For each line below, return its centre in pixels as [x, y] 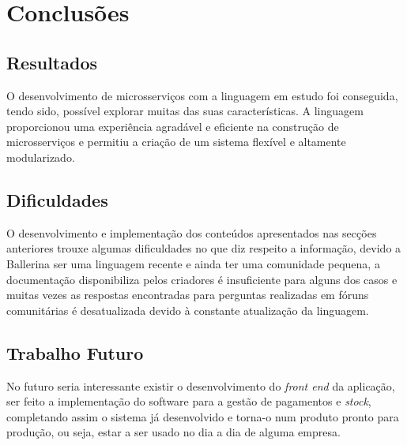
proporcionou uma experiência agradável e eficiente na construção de [173, 126]
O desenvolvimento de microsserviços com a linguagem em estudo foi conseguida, [202, 95]
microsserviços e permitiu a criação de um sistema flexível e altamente [176, 142]
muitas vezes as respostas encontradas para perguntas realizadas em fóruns [188, 295]
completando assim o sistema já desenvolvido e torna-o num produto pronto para [203, 416]
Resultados [52, 62]
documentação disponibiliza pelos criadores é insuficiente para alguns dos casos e [202, 279]
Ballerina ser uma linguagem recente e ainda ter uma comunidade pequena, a [193, 263]
